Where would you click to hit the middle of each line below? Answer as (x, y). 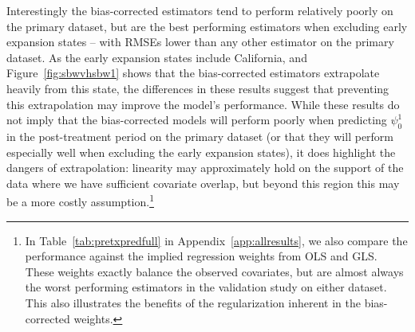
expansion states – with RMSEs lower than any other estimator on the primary (200, 42)
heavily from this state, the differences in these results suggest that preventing (198, 88)
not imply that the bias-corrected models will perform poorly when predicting (197, 120)
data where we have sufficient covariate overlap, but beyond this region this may (203, 183)
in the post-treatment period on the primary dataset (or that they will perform (200, 136)
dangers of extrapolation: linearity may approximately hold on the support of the (205, 168)
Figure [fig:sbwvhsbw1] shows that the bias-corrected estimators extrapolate (193, 73)
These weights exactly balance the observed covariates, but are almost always (214, 271)
